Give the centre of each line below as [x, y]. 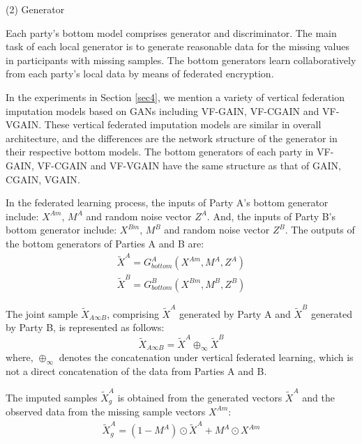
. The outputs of [320, 230]
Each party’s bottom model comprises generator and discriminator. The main [171, 32]
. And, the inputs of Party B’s [271, 216]
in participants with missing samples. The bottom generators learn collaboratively [181, 60]
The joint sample [42, 313]
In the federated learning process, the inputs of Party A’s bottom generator [167, 202]
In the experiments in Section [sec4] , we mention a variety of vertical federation [175, 97]
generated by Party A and [235, 313]
